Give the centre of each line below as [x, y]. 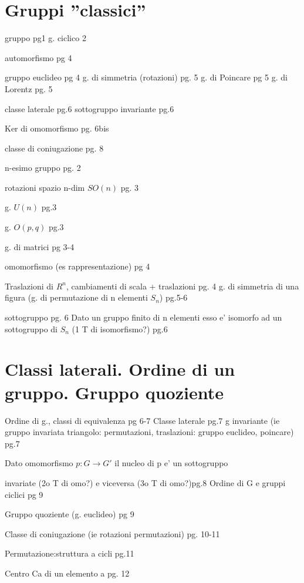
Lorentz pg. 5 [29, 88]
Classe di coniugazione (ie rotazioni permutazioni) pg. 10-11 [112, 533]
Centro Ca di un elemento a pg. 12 [67, 573]
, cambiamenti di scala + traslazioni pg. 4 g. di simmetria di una [183, 286]
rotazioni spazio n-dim [45, 187]
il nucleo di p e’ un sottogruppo [171, 463]
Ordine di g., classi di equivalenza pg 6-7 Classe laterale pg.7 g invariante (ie [142, 420]
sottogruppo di [31, 328]
